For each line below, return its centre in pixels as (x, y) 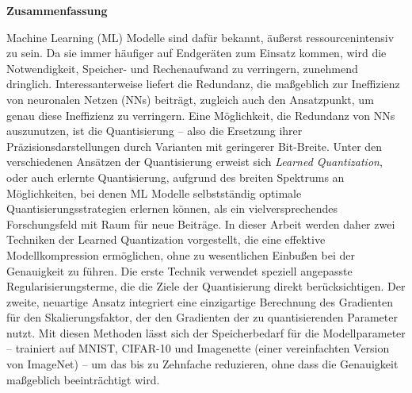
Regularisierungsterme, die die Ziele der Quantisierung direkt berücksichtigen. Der (206, 286)
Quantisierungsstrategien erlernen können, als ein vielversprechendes (172, 208)
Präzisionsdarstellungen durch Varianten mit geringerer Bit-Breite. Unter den (195, 146)
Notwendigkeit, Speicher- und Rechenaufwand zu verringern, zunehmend (182, 68)
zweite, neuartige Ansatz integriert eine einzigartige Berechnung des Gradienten (200, 301)
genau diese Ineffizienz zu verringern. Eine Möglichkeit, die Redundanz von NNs (201, 115)
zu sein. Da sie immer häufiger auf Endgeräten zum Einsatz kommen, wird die (196, 53)
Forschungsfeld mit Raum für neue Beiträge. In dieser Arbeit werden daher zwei (201, 223)
